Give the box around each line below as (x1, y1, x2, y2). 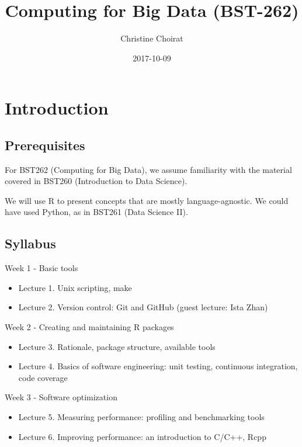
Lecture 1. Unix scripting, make (18, 281, 132, 293)
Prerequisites (5, 136, 85, 154)
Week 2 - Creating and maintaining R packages (5, 321, 174, 333)
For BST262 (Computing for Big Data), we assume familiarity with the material (5, 163, 292, 175)
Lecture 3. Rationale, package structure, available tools (18, 340, 216, 352)
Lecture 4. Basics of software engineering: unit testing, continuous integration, (18, 360, 298, 372)
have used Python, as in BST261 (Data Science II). (5, 206, 188, 218)
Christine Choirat (120, 32, 183, 44)
